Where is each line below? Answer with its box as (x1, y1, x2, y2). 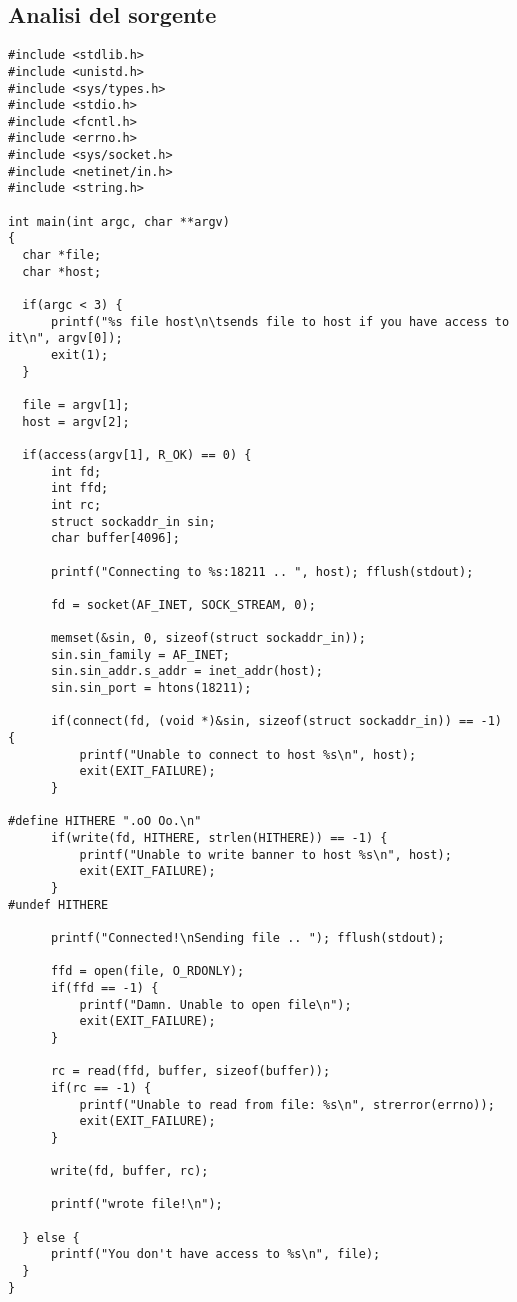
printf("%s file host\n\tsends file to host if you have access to (50, 314, 510, 329)
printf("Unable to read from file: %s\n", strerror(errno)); (79, 1097, 495, 1112)
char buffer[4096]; (50, 531, 180, 546)
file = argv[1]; (22, 397, 130, 412)
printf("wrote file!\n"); (50, 1197, 223, 1212)
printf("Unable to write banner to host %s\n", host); (79, 847, 452, 862)
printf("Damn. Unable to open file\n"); (79, 997, 352, 1012)
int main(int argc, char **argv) (8, 214, 230, 229)
